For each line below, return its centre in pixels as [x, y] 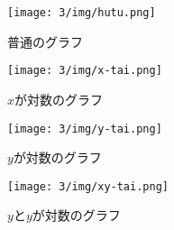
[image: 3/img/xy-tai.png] [88, 186]
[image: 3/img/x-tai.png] [85, 71]
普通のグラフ [45, 41]
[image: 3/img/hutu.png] [82, 13]
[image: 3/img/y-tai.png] [85, 129]
